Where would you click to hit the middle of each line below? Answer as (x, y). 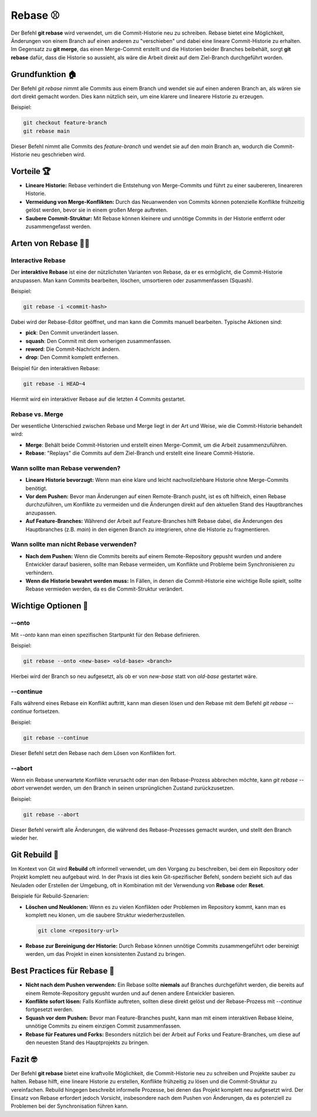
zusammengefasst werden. (58, 227)
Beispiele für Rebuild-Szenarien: (50, 896)
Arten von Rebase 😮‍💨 (50, 243)
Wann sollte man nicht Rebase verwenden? (74, 545)
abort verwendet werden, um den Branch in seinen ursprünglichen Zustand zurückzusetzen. (123, 788)
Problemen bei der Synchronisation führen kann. (70, 1106)
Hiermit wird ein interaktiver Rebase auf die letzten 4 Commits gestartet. (98, 399)
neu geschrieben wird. (58, 155)
